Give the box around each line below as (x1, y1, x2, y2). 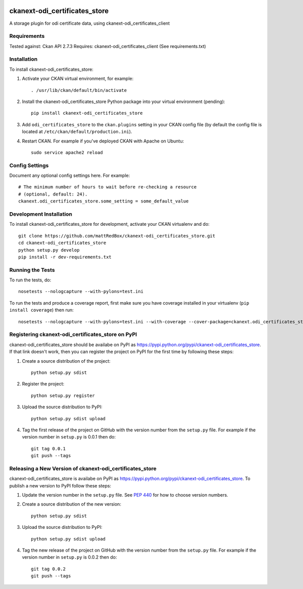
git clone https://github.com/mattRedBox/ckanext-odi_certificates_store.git (18, 233, 216, 238)
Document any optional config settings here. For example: (9, 172, 130, 179)
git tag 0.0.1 (31, 446, 66, 452)
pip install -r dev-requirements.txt (18, 254, 112, 260)
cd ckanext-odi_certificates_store (18, 240, 107, 246)
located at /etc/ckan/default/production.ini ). (22, 129, 132, 135)
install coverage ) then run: (9, 307, 74, 313)
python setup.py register (31, 392, 95, 399)
